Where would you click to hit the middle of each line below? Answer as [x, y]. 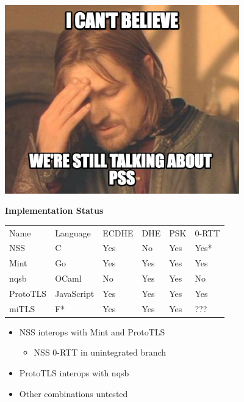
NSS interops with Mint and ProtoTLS [92, 331]
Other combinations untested [74, 393]
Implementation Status [54, 210]
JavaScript [75, 293]
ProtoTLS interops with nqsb [74, 373]
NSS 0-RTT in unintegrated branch [100, 352]
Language [73, 232]
